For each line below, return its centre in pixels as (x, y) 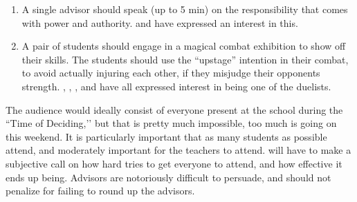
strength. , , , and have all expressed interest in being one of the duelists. (176, 86)
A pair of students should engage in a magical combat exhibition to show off (184, 46)
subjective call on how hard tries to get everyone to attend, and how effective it (174, 163)
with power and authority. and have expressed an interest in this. (160, 22)
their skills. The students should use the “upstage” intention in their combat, (185, 59)
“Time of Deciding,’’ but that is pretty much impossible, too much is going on (171, 123)
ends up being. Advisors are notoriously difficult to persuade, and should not (168, 177)
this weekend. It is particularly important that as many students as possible (166, 136)
